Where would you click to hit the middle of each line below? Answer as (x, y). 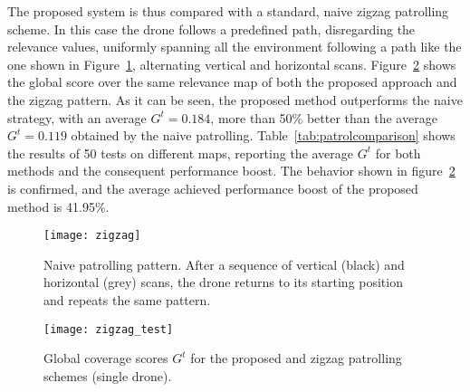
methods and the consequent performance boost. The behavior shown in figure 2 (231, 171)
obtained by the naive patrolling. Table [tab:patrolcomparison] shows (263, 135)
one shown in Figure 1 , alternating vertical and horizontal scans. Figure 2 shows (232, 64)
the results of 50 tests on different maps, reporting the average (181, 153)
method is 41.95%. (58, 206)
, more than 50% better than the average (324, 117)
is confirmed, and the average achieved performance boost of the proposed (213, 188)
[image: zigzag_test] (109, 329)
